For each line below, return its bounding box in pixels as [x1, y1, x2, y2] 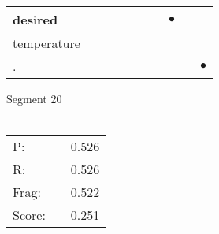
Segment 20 [6, 91, 62, 106]
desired [13, 10, 58, 28]
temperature [13, 34, 80, 52]
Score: [13, 206, 46, 225]
